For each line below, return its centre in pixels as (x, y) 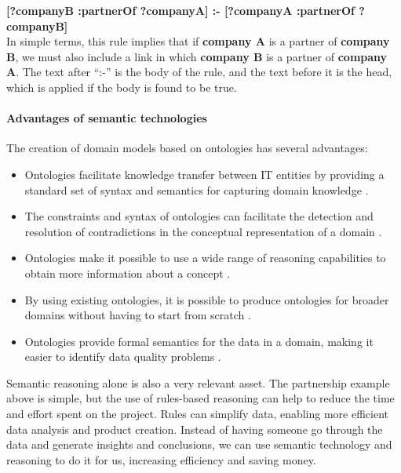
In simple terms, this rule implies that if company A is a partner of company (198, 41)
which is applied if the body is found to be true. (122, 87)
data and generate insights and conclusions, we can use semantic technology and (199, 444)
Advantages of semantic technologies (107, 118)
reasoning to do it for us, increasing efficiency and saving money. (161, 459)
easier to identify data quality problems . (123, 357)
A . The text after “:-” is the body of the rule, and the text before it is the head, (199, 72)
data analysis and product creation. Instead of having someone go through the (195, 429)
